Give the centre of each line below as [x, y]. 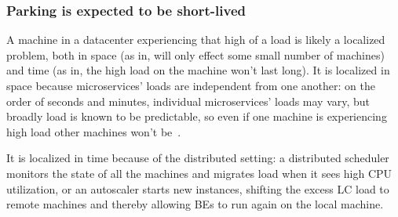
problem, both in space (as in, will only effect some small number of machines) [195, 54]
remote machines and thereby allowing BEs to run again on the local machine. [195, 204]
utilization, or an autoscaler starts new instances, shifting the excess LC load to [198, 188]
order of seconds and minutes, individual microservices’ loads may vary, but [188, 101]
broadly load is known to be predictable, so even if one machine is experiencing [197, 116]
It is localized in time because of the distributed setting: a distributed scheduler [198, 158]
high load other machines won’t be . [94, 131]
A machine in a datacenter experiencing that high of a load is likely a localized [196, 40]
